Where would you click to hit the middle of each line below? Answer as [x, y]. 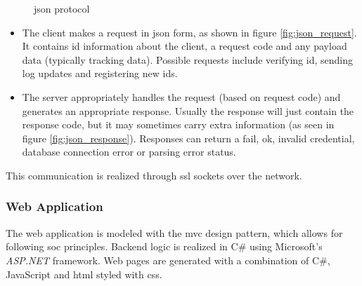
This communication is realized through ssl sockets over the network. [154, 175]
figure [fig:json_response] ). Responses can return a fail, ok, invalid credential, [188, 138]
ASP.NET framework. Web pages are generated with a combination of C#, [168, 260]
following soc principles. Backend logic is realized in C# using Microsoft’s [164, 246]
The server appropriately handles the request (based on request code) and [181, 96]
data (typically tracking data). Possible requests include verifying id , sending [187, 59]
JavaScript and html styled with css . [84, 274]
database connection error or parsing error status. [129, 152]
